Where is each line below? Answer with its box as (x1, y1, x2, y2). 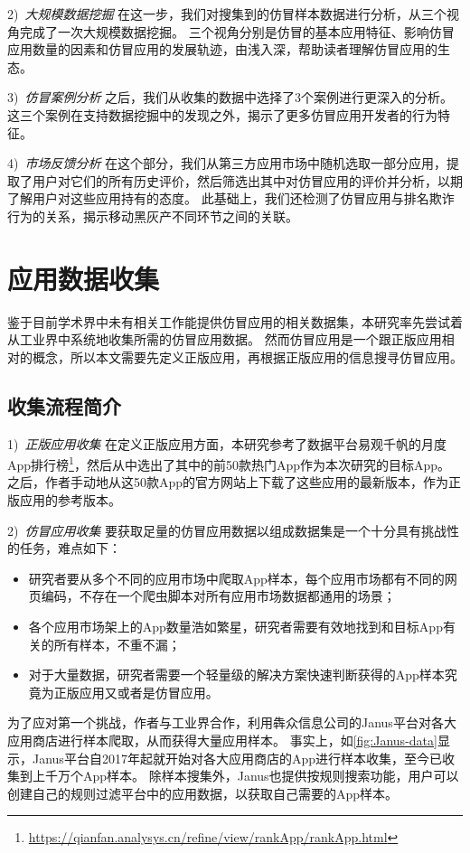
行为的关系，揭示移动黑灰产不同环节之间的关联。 (7, 206, 298, 225)
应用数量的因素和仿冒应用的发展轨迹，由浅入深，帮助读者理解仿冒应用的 (7, 40, 437, 59)
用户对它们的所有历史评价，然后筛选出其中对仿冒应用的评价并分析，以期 (32, 171, 463, 190)
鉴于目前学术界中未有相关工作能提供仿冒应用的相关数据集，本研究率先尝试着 (7, 312, 463, 331)
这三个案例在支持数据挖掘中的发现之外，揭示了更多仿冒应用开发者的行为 (7, 105, 437, 124)
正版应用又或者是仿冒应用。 (53, 682, 219, 701)
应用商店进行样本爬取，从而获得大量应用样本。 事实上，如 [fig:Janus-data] (7, 731, 437, 750)
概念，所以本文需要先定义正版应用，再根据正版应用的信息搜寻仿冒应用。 (32, 347, 463, 366)
